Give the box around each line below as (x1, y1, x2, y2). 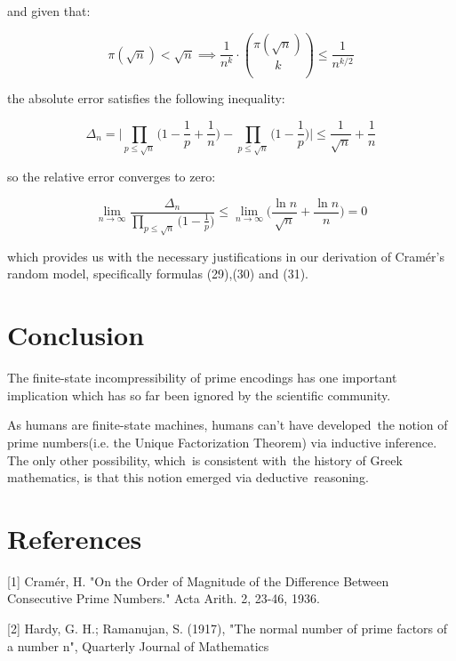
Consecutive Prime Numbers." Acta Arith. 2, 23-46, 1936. (7, 589, 320, 608)
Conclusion (7, 317, 145, 353)
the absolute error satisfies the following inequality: (7, 89, 285, 108)
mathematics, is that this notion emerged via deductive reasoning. (7, 468, 369, 487)
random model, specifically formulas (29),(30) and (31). (7, 264, 308, 283)
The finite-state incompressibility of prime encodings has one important (7, 368, 397, 387)
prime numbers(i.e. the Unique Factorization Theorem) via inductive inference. (7, 432, 437, 451)
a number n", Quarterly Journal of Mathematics (7, 636, 269, 655)
